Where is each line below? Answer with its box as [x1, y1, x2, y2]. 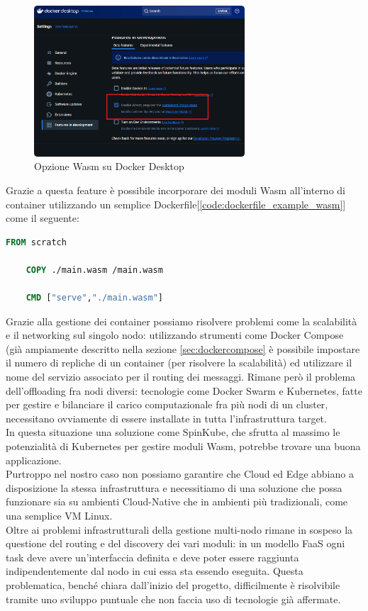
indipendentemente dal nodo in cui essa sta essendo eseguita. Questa [6, 564, 303, 578]
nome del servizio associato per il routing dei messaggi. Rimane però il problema [6, 369, 356, 384]
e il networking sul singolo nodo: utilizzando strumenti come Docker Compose [6, 327, 344, 342]
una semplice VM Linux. [6, 508, 113, 522]
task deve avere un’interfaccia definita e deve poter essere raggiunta [6, 549, 299, 564]
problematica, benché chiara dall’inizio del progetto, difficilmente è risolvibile [6, 577, 340, 592]
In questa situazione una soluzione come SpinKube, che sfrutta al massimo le [6, 425, 340, 439]
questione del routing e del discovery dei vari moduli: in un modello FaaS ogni [6, 536, 345, 551]
